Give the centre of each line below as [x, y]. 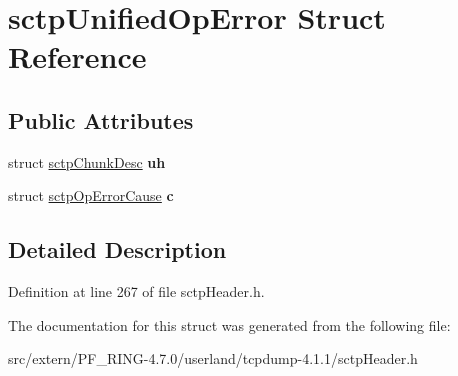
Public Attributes [101, 119]
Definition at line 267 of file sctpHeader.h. [136, 291]
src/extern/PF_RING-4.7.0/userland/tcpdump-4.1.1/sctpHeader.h [213, 358]
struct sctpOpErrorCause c [91, 195]
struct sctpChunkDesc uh [87, 161]
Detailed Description [117, 249]
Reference [77, 56]
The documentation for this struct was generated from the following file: [229, 324]
